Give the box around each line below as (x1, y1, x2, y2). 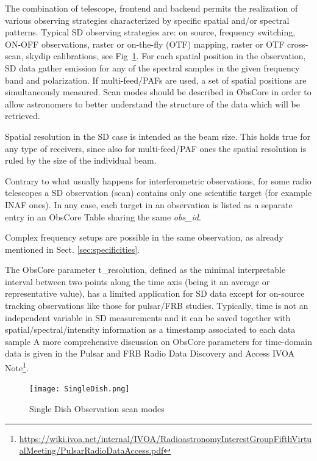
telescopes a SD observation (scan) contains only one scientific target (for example (5, 186, 312, 199)
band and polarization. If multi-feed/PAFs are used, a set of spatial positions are (5, 73, 307, 86)
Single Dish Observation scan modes (29, 402, 165, 415)
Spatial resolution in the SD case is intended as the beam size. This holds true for (5, 129, 310, 142)
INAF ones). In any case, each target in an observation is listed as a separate (5, 198, 293, 211)
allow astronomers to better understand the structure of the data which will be (5, 97, 300, 110)
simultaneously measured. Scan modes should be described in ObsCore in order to (5, 85, 312, 98)
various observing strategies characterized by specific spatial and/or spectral (5, 13, 290, 26)
